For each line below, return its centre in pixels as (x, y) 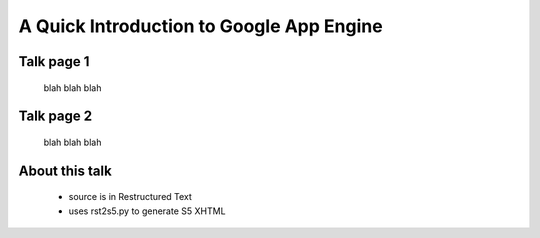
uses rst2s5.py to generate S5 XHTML (147, 211)
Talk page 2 (55, 116)
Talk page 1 (54, 61)
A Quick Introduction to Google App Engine (201, 26)
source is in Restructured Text (130, 197)
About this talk (65, 170)
